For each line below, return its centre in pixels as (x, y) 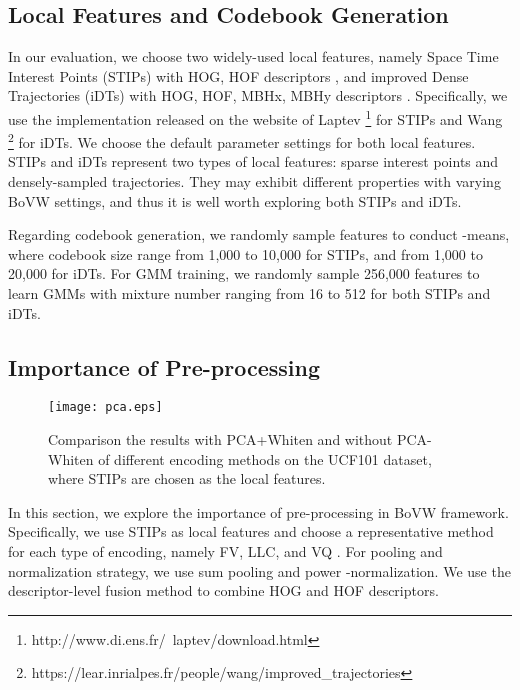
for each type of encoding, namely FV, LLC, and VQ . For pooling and (225, 551)
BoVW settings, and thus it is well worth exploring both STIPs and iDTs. (235, 200)
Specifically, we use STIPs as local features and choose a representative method (251, 531)
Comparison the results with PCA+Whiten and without (220, 439)
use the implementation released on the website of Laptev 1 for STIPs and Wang (255, 117)
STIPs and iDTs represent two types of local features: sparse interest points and (253, 161)
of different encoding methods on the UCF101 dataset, (265, 458)
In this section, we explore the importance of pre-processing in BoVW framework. (258, 511)
